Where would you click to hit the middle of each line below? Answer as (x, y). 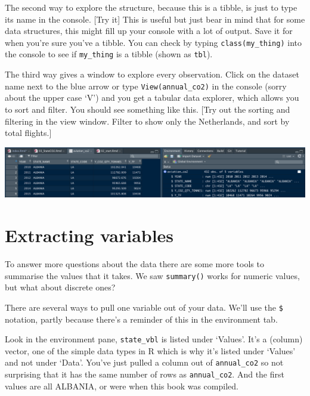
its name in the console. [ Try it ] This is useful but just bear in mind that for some (155, 19)
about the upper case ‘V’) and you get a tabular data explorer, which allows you (152, 98)
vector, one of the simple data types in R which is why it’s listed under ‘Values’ (150, 350)
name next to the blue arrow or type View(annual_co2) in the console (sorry (146, 86)
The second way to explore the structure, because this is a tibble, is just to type (151, 7)
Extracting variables (89, 235)
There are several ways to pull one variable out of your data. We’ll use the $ (144, 307)
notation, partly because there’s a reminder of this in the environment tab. (141, 319)
